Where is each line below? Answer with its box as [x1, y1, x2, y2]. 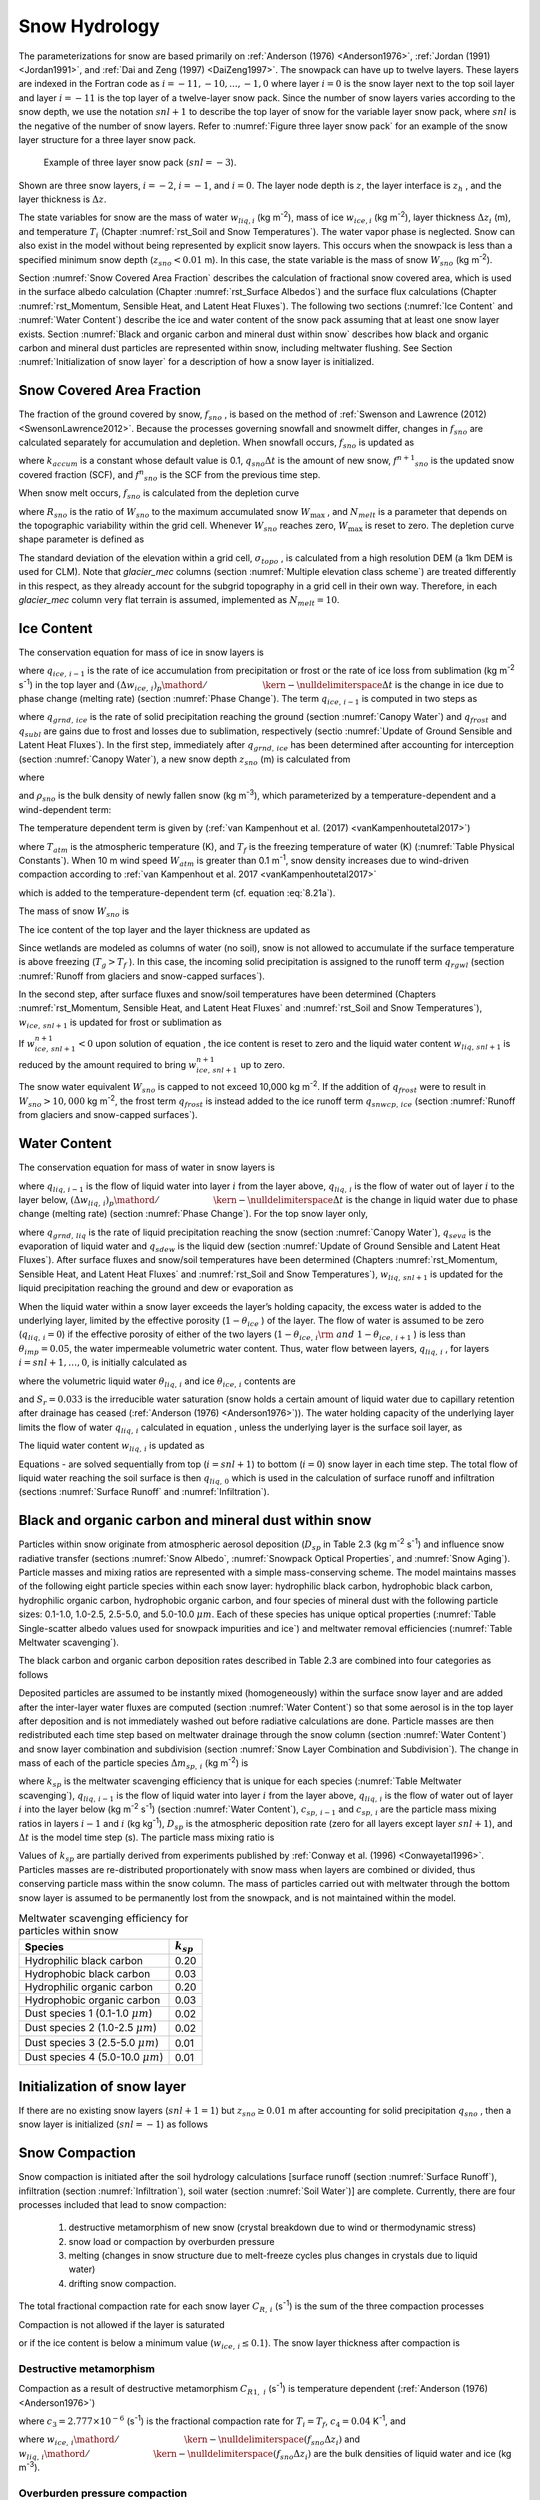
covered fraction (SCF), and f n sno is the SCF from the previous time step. [18, 468, 321, 483]
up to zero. [240, 1058, 285, 1070]
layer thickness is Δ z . [18, 193, 107, 205]
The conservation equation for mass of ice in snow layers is [18, 646, 264, 658]
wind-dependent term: [18, 803, 112, 815]
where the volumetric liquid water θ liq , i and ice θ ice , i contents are [18, 1375, 297, 1389]
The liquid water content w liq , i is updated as [18, 1440, 205, 1454]
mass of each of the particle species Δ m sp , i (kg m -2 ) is [18, 1755, 249, 1771]
